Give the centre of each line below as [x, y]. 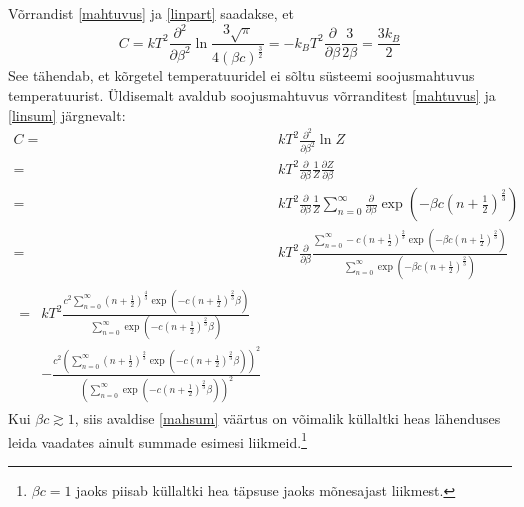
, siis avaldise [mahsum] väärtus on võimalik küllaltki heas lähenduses [287, 418]
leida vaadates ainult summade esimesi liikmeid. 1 [157, 440]
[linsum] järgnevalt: [67, 114]
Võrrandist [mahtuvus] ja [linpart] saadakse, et [151, 13]
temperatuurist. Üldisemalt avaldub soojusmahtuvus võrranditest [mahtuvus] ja [252, 94]
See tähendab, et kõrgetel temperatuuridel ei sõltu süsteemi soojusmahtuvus [241, 75]
